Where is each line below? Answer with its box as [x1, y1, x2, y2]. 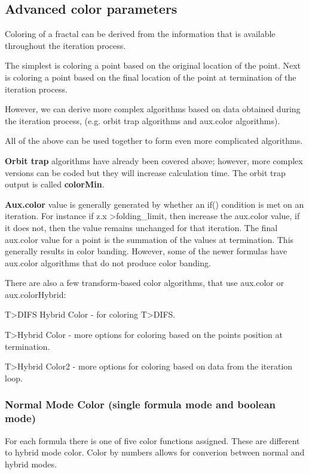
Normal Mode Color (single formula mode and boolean [5, 397, 276, 412]
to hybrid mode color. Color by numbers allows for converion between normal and [5, 446, 305, 458]
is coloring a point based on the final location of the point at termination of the [5, 70, 296, 83]
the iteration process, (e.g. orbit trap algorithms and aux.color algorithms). [5, 114, 280, 127]
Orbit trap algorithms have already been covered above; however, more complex [5, 154, 303, 167]
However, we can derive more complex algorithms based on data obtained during [5, 103, 301, 115]
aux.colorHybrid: [5, 288, 66, 300]
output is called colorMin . [5, 178, 105, 190]
